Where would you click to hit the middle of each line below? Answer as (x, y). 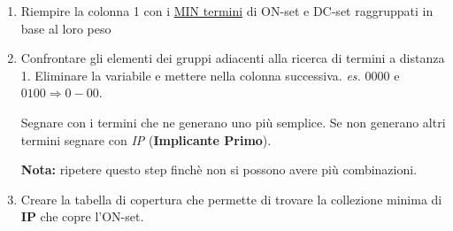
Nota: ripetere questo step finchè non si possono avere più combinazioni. (219, 169)
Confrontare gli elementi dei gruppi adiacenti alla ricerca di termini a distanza (233, 58)
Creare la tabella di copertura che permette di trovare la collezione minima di (231, 199)
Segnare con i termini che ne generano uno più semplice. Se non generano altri (233, 122)
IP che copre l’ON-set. (82, 216)
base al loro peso (66, 28)
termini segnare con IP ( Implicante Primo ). (146, 139)
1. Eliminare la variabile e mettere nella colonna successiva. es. (191, 75)
